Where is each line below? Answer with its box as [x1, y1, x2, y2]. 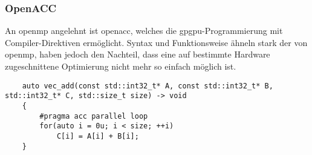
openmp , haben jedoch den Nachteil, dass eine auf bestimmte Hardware [5, 48, 270, 61]
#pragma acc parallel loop [39, 111, 148, 120]
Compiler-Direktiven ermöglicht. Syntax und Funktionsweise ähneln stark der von [5, 36, 308, 48]
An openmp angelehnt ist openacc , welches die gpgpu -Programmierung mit [5, 24, 283, 37]
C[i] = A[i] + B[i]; [56, 131, 139, 140]
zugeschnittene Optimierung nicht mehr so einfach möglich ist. [5, 60, 236, 72]
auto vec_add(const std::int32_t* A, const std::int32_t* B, [22, 81, 273, 90]
